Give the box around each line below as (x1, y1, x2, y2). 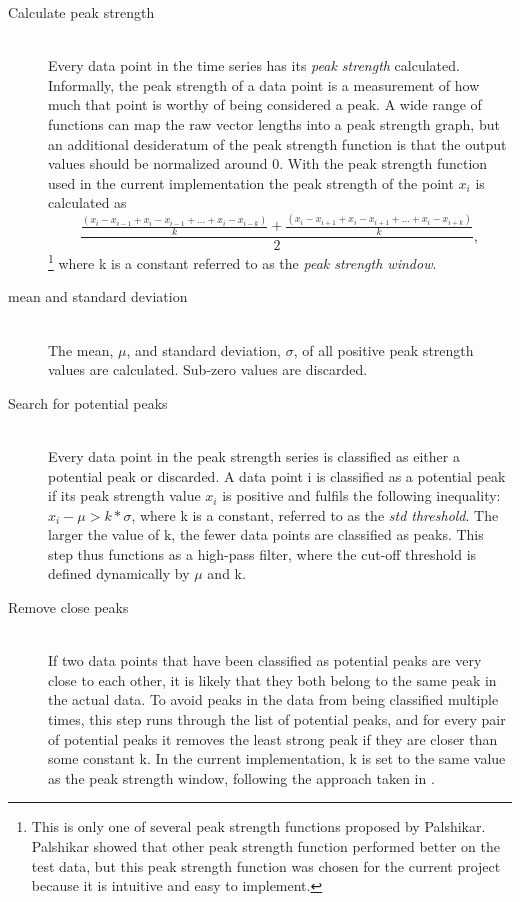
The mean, (48, 339, 114, 360)
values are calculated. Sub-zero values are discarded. (48, 359, 368, 380)
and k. (207, 563, 246, 584)
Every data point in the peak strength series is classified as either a (48, 445, 460, 466)
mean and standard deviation (8, 286, 188, 307)
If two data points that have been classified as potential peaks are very (48, 650, 482, 671)
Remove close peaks (8, 597, 129, 618)
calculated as (48, 192, 127, 213)
